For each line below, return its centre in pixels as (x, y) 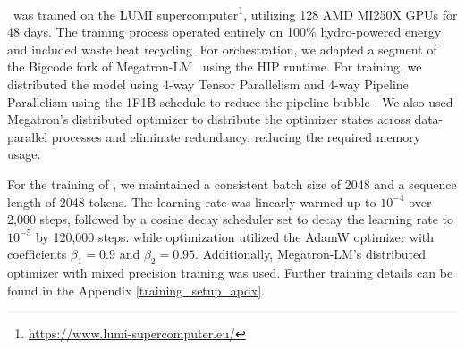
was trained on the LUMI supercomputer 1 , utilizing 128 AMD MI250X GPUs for (235, 13)
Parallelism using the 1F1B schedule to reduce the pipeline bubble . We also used (230, 101)
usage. (24, 154)
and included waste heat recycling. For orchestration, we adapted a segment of (222, 49)
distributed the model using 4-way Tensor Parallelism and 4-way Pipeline (208, 84)
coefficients (37, 254)
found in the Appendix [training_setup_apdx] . (136, 290)
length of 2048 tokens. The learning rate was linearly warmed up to (192, 201)
